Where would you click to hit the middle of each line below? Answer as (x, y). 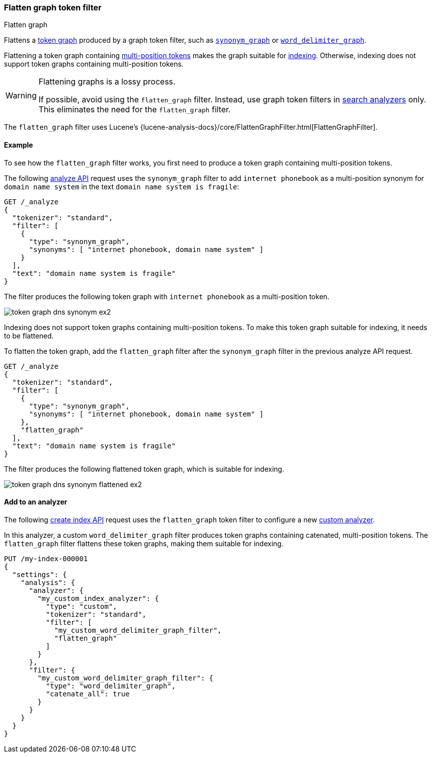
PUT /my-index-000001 (46, 558)
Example (19, 145)
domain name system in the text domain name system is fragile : (122, 186)
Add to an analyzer (36, 502)
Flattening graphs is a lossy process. (107, 82)
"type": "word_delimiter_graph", (111, 686)
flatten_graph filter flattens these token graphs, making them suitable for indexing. (144, 543)
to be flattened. (29, 336)
